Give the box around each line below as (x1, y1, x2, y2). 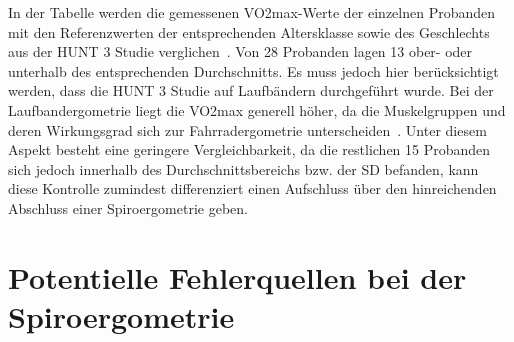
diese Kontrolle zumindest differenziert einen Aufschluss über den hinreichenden (8, 178, 497, 199)
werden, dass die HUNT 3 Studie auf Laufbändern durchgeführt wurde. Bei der (8, 80, 494, 101)
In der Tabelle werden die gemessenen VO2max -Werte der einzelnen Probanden (8, 2, 496, 22)
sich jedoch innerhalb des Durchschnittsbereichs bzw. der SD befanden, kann (8, 158, 479, 179)
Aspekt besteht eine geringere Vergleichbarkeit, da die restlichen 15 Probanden (8, 139, 491, 160)
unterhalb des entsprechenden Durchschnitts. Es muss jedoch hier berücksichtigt (8, 60, 499, 81)
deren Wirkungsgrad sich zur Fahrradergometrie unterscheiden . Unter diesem (8, 119, 487, 140)
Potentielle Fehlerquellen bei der (8, 256, 467, 297)
